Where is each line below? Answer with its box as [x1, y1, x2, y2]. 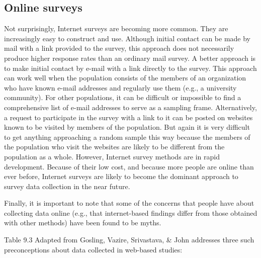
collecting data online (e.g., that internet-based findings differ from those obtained [4, 207, 257, 218]
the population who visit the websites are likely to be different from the [4, 141, 225, 152]
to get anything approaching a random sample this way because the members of [4, 131, 250, 142]
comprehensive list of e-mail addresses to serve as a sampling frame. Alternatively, [4, 102, 257, 112]
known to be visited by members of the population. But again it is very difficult [4, 122, 250, 132]
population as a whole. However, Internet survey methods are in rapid [4, 151, 220, 161]
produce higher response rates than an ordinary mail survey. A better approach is [4, 52, 256, 63]
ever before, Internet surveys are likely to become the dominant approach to [4, 171, 238, 182]
